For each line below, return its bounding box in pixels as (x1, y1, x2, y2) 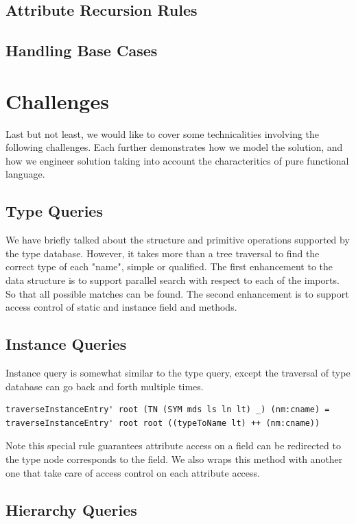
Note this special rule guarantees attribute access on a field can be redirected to (5, 438, 341, 453)
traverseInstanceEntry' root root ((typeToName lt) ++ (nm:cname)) (5, 418, 320, 428)
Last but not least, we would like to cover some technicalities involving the (5, 126, 320, 141)
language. (5, 167, 45, 181)
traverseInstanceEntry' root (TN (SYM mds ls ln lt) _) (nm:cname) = (5, 405, 330, 415)
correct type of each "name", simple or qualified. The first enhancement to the (5, 259, 333, 274)
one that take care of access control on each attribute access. (5, 465, 260, 479)
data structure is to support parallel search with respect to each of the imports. (5, 273, 340, 287)
